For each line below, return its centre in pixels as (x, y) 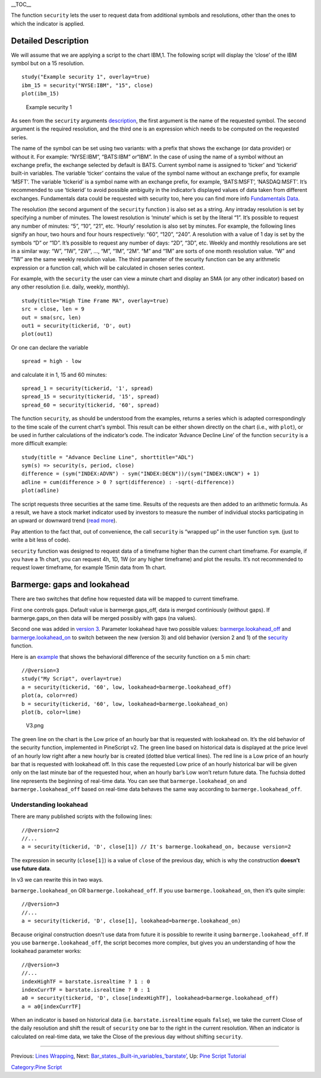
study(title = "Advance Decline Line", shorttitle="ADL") (108, 457)
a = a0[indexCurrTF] (51, 1006)
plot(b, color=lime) (51, 712)
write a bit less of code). (41, 540)
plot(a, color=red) (50, 696)
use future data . (31, 869)
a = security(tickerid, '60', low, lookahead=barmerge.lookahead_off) (127, 687)
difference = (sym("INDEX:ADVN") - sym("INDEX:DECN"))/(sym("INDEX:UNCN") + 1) (141, 474)
